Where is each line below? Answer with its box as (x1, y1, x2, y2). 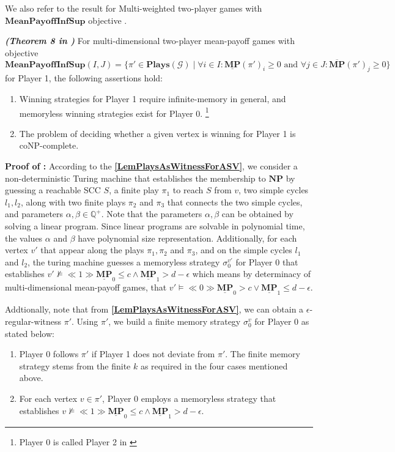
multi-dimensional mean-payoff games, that (5, 281, 167, 294)
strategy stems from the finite (19, 359, 131, 372)
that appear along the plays (40, 243, 144, 256)
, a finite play (109, 183, 159, 196)
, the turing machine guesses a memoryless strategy (28, 255, 220, 268)
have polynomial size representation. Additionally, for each (78, 231, 297, 244)
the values (5, 231, 43, 244)
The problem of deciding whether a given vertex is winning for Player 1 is (19, 127, 296, 139)
